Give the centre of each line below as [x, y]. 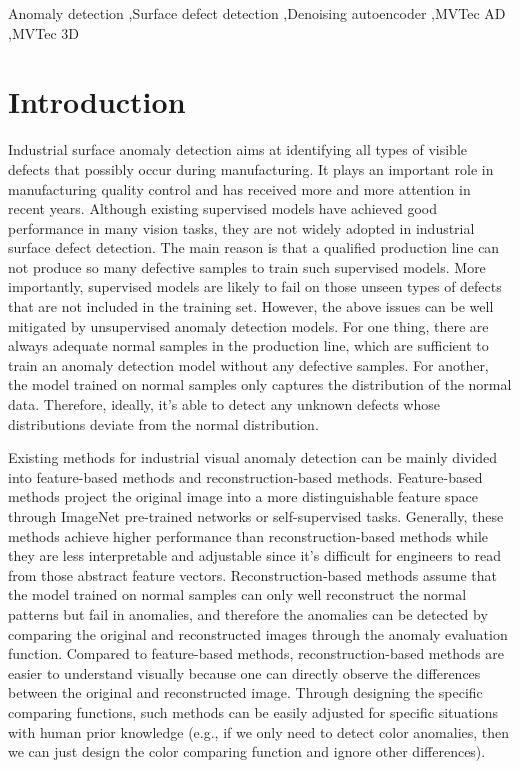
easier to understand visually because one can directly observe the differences [244, 672]
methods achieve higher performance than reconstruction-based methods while [248, 535]
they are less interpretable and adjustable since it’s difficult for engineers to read [255, 555]
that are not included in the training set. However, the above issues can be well [251, 306]
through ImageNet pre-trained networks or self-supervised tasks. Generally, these [256, 516]
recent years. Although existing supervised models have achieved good [223, 208]
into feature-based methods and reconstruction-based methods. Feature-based [245, 476]
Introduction [97, 101]
